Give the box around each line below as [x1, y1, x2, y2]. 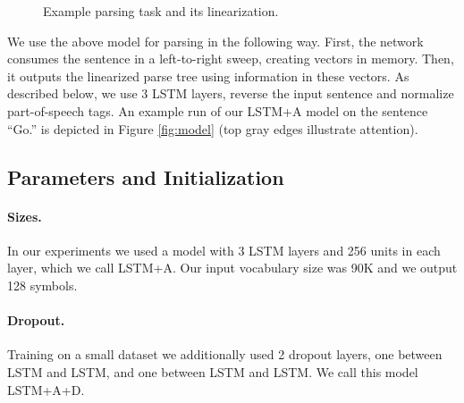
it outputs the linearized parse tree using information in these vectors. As [7, 66, 409, 85]
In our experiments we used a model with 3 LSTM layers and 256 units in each [7, 240, 441, 259]
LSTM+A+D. [7, 380, 85, 399]
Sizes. [7, 206, 42, 225]
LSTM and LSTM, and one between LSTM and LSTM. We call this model [7, 362, 418, 381]
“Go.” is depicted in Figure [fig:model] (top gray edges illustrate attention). [7, 119, 418, 138]
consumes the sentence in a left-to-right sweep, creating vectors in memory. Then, [7, 49, 454, 68]
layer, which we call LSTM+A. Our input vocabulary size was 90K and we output [7, 258, 458, 277]
